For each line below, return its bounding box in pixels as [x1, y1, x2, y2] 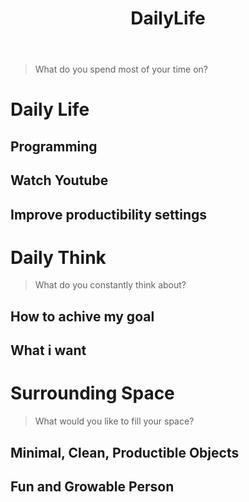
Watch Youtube [10, 172, 109, 189]
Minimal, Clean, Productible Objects [10, 444, 240, 461]
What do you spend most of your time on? [34, 63, 208, 76]
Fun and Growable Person [10, 478, 175, 495]
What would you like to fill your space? [34, 415, 195, 427]
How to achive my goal [10, 308, 155, 325]
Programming [10, 138, 98, 155]
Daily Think [10, 246, 107, 269]
